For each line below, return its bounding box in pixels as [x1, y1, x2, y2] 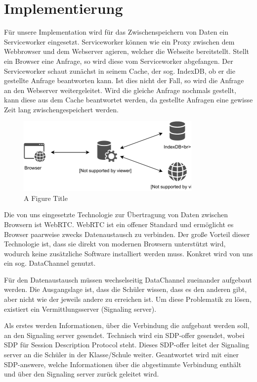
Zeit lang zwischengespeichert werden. [4, 104, 119, 114]
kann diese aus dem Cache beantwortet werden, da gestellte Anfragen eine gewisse [4, 95, 253, 105]
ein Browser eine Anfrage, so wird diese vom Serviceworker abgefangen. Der [4, 55, 233, 66]
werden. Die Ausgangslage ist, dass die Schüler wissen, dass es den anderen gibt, [4, 284, 247, 294]
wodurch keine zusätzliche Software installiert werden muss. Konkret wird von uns [4, 248, 253, 258]
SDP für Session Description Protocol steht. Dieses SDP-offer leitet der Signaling [4, 339, 249, 350]
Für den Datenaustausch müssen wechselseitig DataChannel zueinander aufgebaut [4, 274, 252, 285]
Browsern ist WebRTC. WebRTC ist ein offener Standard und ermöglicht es [4, 219, 234, 229]
